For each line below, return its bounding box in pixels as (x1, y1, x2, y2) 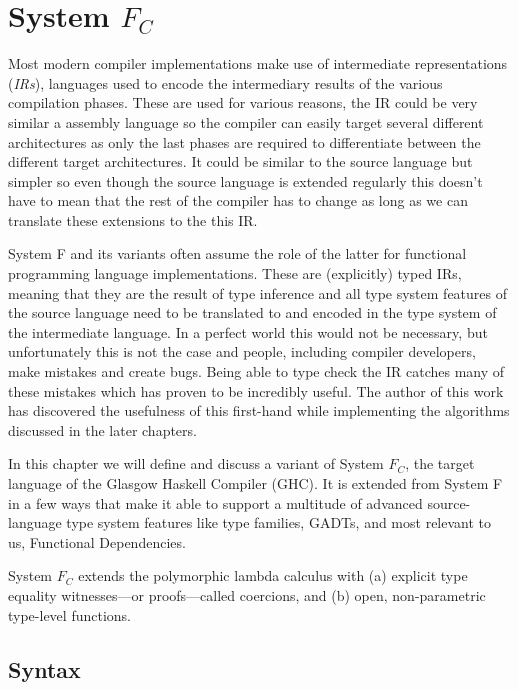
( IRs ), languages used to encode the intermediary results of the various (8, 72, 443, 93)
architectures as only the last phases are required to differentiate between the (8, 131, 481, 152)
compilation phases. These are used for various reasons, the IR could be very (8, 92, 478, 113)
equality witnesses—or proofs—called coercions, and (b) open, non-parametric (8, 584, 486, 605)
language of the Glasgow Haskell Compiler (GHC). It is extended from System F (8, 473, 503, 493)
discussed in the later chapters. (8, 419, 197, 440)
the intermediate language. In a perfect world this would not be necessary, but (8, 321, 488, 342)
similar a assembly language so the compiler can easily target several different (8, 111, 484, 132)
